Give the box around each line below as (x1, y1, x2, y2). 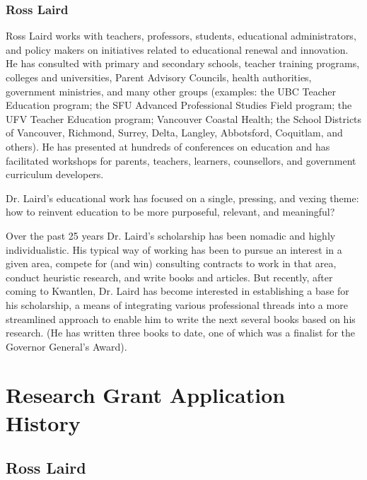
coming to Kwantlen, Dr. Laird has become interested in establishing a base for (6, 283, 349, 298)
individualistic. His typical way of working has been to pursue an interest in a (6, 242, 342, 257)
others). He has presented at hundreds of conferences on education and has (6, 139, 330, 153)
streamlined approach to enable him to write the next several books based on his (6, 311, 356, 326)
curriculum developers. (6, 167, 104, 182)
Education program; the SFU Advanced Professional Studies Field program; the (6, 98, 352, 112)
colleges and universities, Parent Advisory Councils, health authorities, (6, 70, 312, 84)
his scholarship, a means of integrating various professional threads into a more (6, 297, 348, 312)
